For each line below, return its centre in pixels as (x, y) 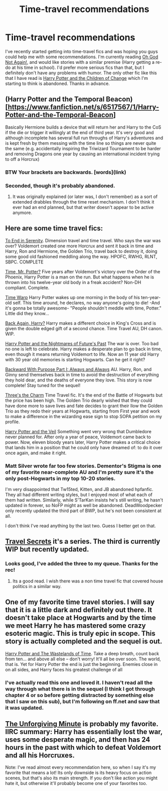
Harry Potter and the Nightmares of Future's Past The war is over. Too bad (82, 343)
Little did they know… (27, 313)
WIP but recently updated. (47, 550)
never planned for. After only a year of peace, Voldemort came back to (78, 437)
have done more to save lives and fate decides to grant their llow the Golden (84, 406)
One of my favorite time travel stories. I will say (80, 602)
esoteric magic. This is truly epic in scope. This (80, 633)
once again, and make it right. (36, 453)
